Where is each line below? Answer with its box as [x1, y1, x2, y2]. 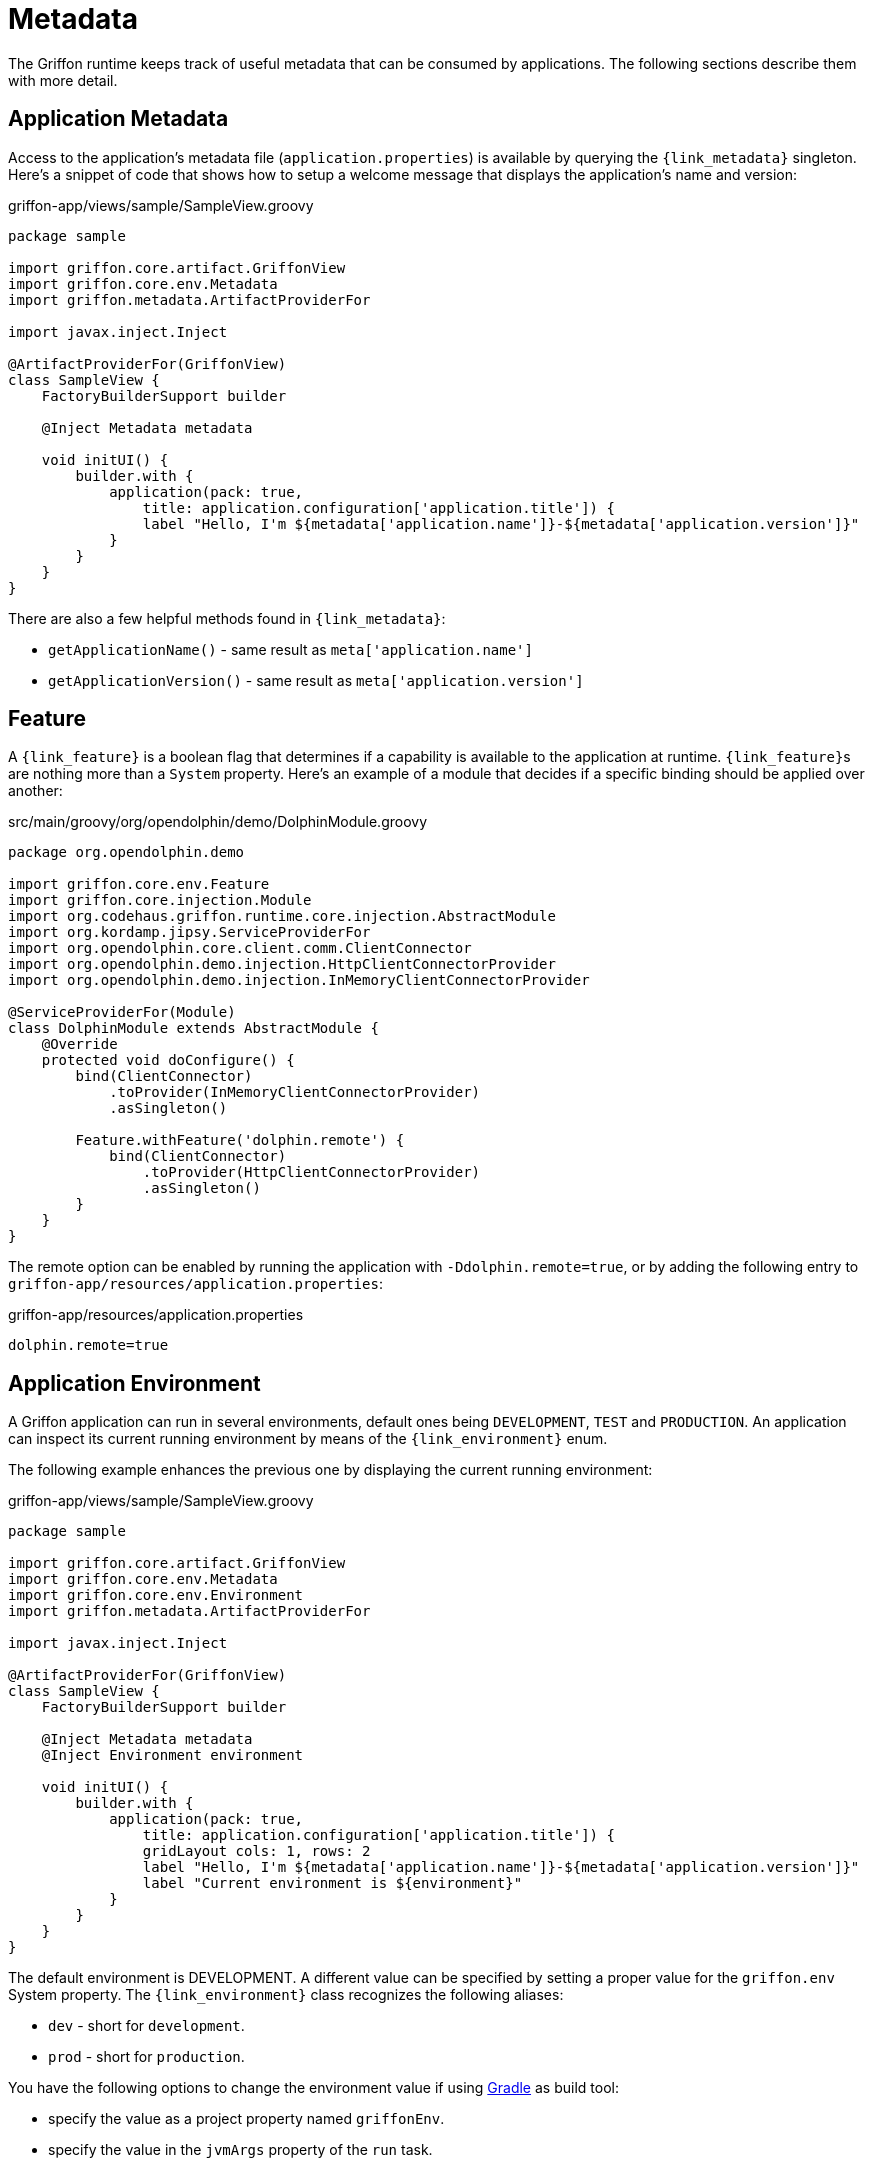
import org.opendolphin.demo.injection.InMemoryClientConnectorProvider [8, 972, 590, 989]
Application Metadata [8, 106, 229, 132]
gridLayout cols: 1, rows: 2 [142, 1843, 371, 1860]
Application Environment [8, 1370, 261, 1396]
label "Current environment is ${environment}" [142, 1875, 523, 1892]
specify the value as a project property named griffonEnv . [48, 2110, 445, 2128]
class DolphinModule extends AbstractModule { [8, 1020, 379, 1037]
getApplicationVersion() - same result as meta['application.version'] [48, 671, 584, 689]
